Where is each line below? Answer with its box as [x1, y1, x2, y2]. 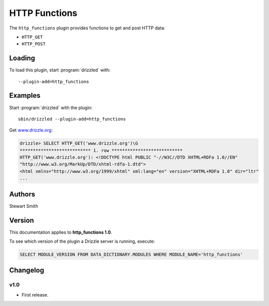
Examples [9, 91, 41, 100]
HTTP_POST [21, 41, 46, 47]
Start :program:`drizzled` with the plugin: [9, 105, 93, 111]
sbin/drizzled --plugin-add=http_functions [18, 116, 126, 122]
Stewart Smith [9, 203, 38, 209]
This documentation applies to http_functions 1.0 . [9, 229, 112, 235]
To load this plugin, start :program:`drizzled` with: [9, 67, 111, 73]
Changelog [9, 266, 44, 275]
